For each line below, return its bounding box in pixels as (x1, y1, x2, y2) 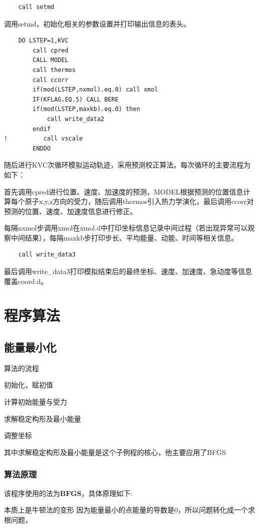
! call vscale (4, 135, 83, 142)
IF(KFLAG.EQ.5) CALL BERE (32, 95, 119, 103)
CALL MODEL (32, 56, 68, 64)
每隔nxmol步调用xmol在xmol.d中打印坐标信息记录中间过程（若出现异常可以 (4, 222, 248, 233)
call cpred (32, 46, 68, 54)
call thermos (32, 66, 76, 73)
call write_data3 (18, 251, 76, 258)
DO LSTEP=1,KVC (18, 37, 68, 44)
